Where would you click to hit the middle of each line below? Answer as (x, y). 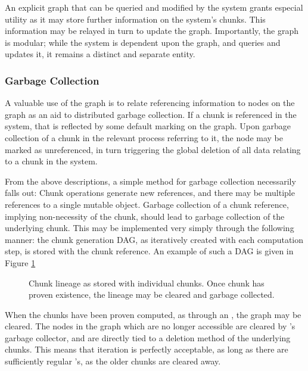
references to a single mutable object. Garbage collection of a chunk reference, (147, 204)
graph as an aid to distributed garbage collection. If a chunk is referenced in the (151, 114)
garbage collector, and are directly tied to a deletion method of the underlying (148, 337)
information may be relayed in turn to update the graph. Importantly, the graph (152, 31)
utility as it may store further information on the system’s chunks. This (135, 19)
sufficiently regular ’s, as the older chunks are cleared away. (113, 361)
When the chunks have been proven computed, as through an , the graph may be (153, 314)
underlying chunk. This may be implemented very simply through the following (150, 228)
